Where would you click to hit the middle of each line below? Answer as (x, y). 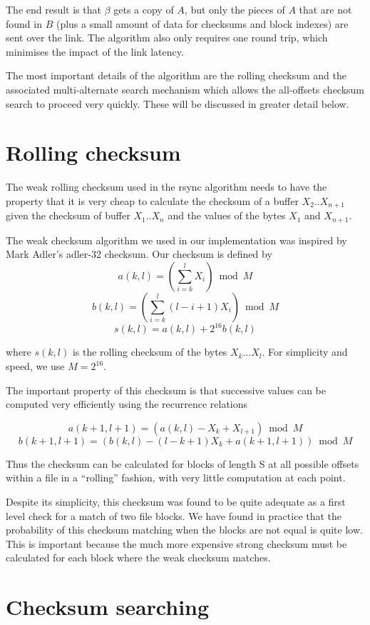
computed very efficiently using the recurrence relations (127, 404)
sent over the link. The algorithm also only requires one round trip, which (167, 37)
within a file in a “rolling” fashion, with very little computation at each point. (176, 477)
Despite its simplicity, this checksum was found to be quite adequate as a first (176, 502)
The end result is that (53, 9)
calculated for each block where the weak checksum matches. (138, 557)
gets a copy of (144, 9)
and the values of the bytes (227, 215)
